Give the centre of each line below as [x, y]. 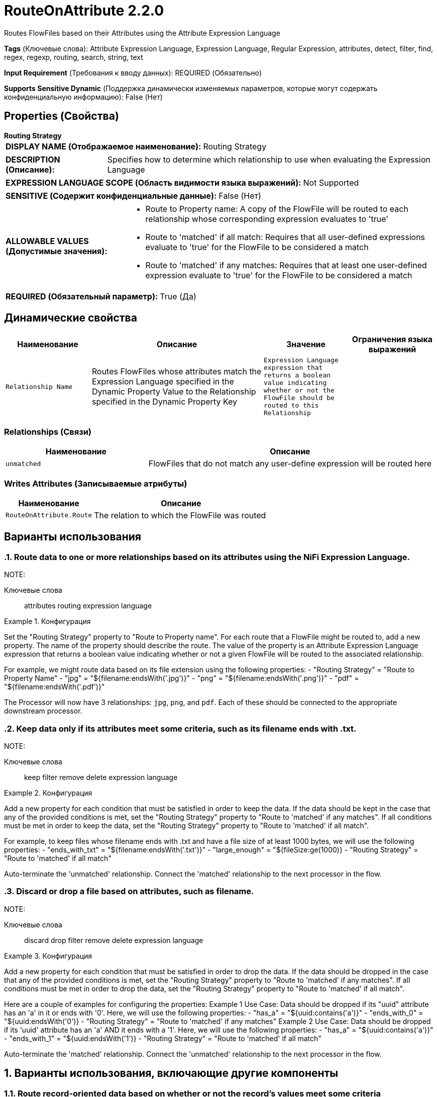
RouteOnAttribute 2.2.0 [84, 11]
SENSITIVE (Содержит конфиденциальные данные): [111, 195]
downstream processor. [43, 711]
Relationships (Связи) [48, 432]
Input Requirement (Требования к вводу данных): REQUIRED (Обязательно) [133, 72]
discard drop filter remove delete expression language [114, 940]
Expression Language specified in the [163, 382]
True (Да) [178, 296]
